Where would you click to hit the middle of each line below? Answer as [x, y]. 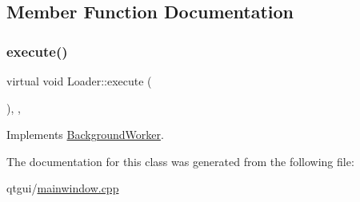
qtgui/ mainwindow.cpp [63, 188]
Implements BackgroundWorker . [85, 135]
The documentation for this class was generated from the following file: [180, 161]
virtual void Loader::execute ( [79, 81]
